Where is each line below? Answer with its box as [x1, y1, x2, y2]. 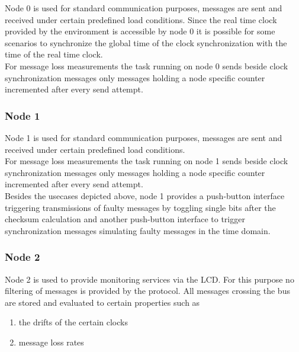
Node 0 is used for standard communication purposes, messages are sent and [5, 2, 282, 14]
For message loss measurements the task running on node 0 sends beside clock [5, 59, 288, 72]
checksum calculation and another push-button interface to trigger [5, 213, 245, 225]
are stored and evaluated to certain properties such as [5, 296, 200, 308]
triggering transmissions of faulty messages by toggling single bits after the [5, 201, 276, 213]
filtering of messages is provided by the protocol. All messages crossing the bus [5, 284, 290, 297]
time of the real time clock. [5, 48, 103, 60]
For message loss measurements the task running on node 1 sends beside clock [5, 155, 288, 167]
